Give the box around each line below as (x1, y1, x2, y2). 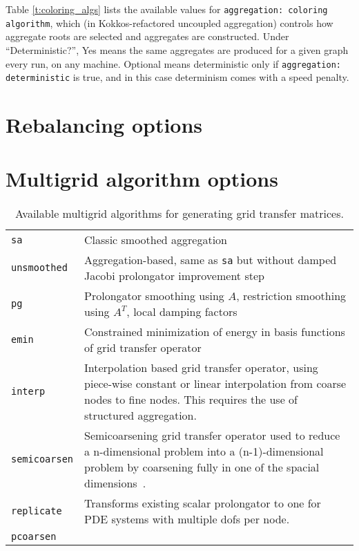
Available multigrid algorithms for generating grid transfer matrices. (15, 205, 344, 222)
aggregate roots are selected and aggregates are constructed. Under (6, 29, 289, 44)
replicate (11, 505, 62, 517)
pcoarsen (11, 531, 57, 543)
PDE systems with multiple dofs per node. (84, 511, 290, 527)
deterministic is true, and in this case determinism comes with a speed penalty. (6, 70, 349, 84)
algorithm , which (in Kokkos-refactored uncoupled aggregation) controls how (6, 15, 333, 30)
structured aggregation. (84, 407, 197, 424)
